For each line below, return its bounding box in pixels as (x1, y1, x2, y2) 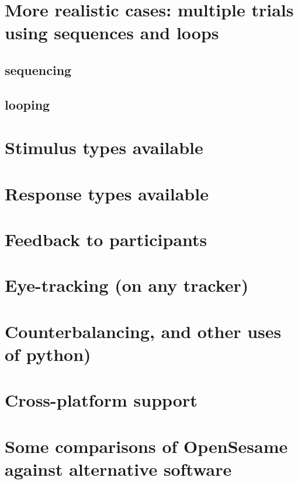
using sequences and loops (5, 21, 219, 45)
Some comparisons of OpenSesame (5, 434, 288, 458)
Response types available (5, 181, 209, 205)
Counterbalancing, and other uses (5, 319, 282, 343)
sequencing (5, 60, 72, 79)
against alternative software (5, 456, 232, 480)
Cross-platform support (5, 388, 197, 412)
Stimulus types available (5, 135, 203, 159)
